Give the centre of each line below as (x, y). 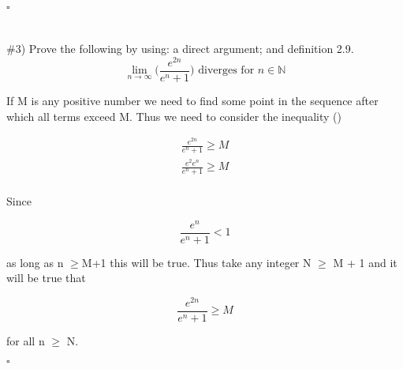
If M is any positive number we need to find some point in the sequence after (192, 100)
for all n (26, 341)
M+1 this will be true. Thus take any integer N (196, 262)
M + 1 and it (365, 262)
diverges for (226, 71)
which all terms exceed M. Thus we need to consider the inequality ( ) (174, 116)
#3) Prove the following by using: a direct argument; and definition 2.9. (180, 49)
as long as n (35, 262)
